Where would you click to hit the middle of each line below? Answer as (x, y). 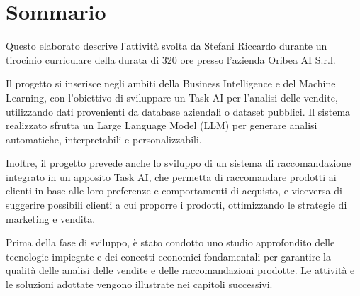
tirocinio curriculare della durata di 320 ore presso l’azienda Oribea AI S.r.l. (171, 59)
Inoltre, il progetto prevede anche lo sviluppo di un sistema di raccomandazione (179, 163)
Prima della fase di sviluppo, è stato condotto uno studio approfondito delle (170, 242)
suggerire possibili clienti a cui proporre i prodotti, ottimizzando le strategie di (176, 205)
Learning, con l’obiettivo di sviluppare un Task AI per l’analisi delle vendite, (172, 97)
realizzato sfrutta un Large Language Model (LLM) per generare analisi (162, 125)
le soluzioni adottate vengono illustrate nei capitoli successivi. (139, 284)
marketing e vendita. (51, 218)
